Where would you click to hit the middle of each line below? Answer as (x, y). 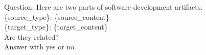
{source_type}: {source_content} (57, 17)
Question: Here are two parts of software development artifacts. (104, 7)
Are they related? (32, 36)
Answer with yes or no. (40, 47)
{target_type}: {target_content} (56, 27)
